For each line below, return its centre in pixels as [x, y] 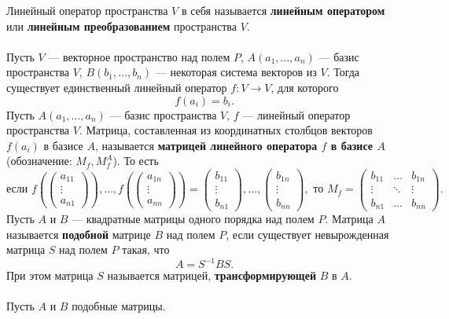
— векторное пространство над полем [139, 56]
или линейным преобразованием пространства [121, 26]
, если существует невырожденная [307, 234]
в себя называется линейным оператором [283, 10]
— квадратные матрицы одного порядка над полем [193, 218]
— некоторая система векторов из [236, 72]
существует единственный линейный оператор [117, 87]
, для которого [305, 87]
